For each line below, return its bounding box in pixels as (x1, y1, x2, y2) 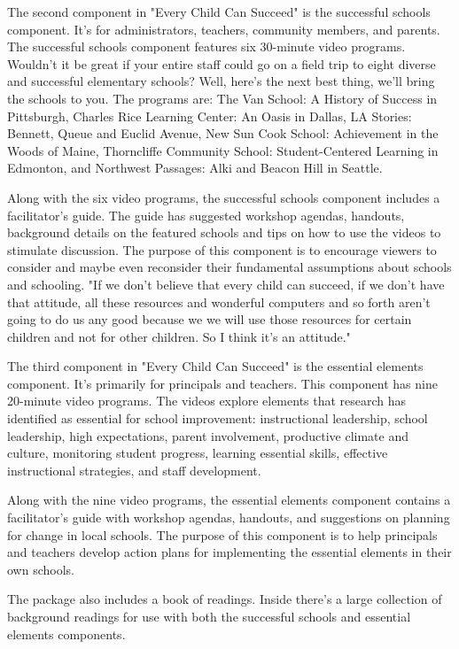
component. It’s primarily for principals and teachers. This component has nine (7, 374, 438, 392)
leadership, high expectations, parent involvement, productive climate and (7, 426, 408, 444)
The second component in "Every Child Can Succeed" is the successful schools (7, 3, 431, 20)
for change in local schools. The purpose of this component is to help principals (7, 525, 438, 544)
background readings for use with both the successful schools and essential (7, 607, 411, 625)
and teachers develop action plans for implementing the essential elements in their (7, 543, 452, 561)
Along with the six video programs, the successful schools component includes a (7, 188, 440, 206)
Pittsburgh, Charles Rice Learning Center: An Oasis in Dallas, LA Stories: (7, 106, 412, 125)
